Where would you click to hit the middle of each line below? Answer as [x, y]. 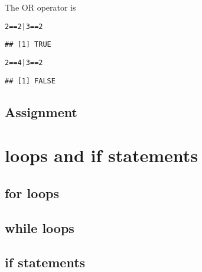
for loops [32, 192]
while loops [40, 227]
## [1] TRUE [28, 45]
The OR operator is [40, 7]
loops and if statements [101, 155]
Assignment [41, 111]
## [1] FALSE [30, 81]
